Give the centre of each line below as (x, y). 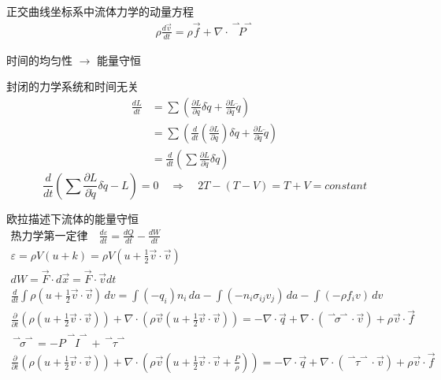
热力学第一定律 (49, 236)
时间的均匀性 (39, 60)
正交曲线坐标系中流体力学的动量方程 (100, 11)
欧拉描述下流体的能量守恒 (72, 218)
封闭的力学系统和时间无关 (72, 86)
